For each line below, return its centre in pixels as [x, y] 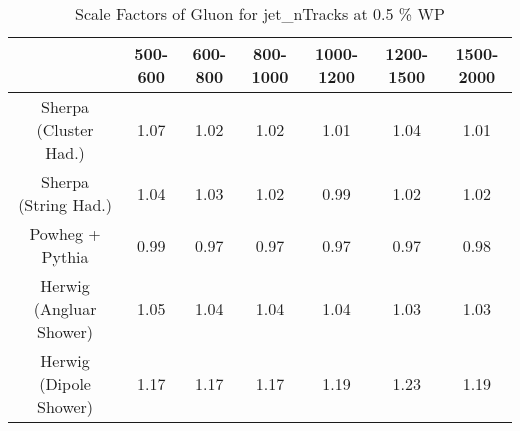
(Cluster [65, 129]
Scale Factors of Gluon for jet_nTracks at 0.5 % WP [260, 13]
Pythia [65, 256]
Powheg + [65, 233]
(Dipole [65, 383]
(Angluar [65, 308]
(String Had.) [65, 204]
